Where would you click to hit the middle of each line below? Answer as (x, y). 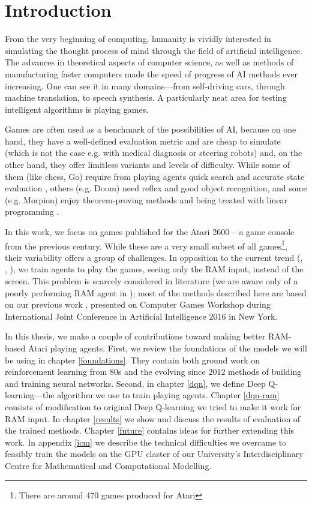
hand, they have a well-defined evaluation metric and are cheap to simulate (143, 141)
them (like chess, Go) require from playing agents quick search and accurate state (155, 176)
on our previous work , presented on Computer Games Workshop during (138, 304)
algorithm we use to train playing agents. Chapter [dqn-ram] (168, 395)
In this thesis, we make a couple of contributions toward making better (135, 336)
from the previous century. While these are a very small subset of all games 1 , (146, 245)
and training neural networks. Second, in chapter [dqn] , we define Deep (135, 383)
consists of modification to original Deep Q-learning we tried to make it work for (153, 407)
